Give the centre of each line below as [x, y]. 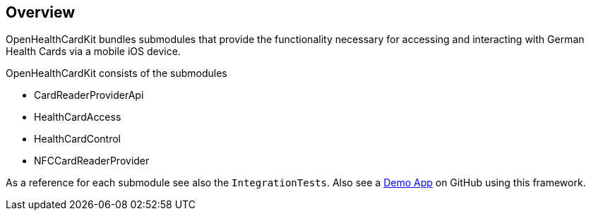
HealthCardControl [78, 139]
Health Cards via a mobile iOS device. [93, 52]
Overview [41, 12]
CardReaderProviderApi [89, 95]
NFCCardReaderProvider [92, 161]
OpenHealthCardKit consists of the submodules [117, 73]
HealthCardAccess [78, 117]
